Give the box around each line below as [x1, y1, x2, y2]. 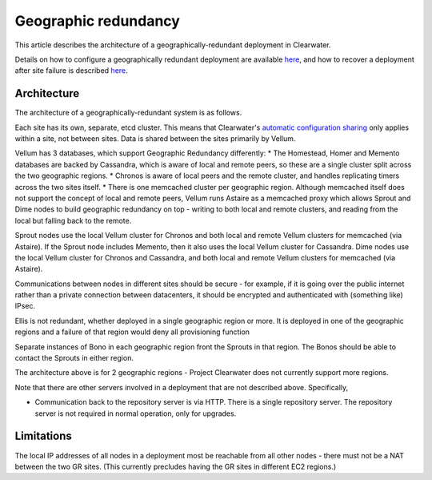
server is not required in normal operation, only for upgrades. [34, 409, 237, 418]
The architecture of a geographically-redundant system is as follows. [14, 108, 242, 118]
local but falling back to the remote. [14, 216, 132, 225]
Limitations [14, 430, 72, 443]
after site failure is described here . [14, 66, 128, 75]
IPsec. [14, 301, 36, 311]
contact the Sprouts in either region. [14, 353, 134, 363]
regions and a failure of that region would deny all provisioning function [14, 327, 250, 337]
